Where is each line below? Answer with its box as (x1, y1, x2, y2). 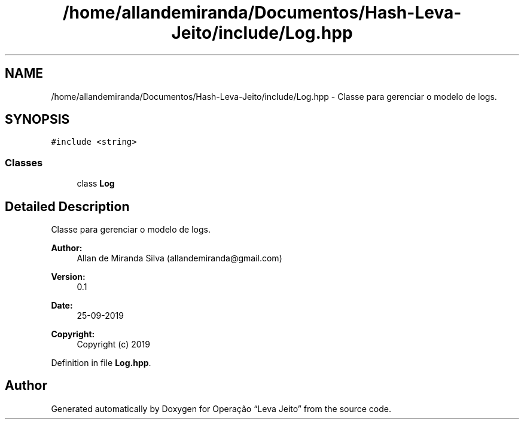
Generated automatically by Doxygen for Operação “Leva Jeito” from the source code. (51, 403, 392, 414)
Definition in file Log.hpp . (51, 358, 151, 368)
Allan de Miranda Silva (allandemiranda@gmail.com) (77, 253, 282, 264)
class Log (77, 178, 115, 189)
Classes (5, 156, 43, 169)
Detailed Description (5, 199, 130, 214)
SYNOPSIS (5, 112, 70, 127)
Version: (51, 272, 86, 282)
